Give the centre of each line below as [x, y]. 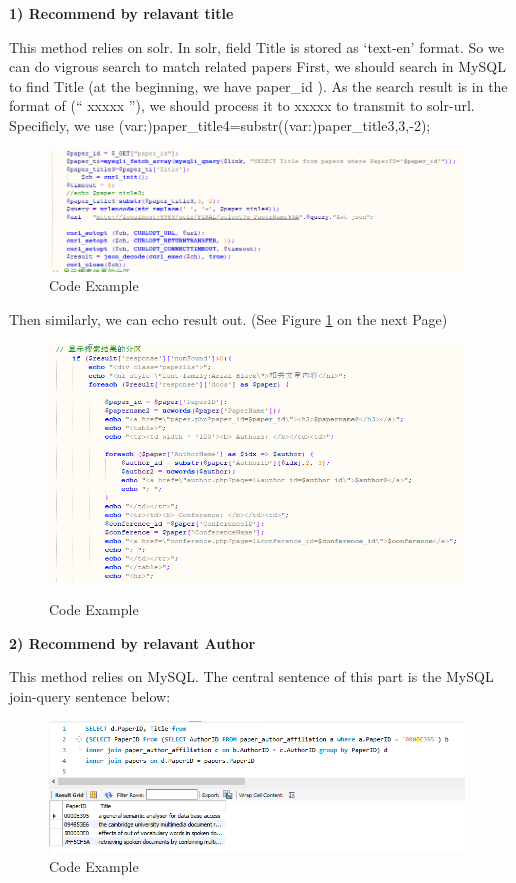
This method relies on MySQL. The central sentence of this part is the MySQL [251, 676]
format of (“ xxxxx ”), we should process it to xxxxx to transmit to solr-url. [242, 105]
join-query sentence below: [90, 695]
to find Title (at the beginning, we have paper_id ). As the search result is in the [258, 85]
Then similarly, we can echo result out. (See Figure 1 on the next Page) [228, 318]
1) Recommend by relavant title [121, 13]
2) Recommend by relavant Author [132, 642]
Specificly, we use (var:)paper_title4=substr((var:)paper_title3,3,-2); [220, 124]
